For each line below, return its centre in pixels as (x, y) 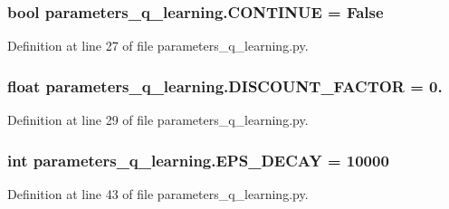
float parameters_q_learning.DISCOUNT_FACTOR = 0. (225, 85)
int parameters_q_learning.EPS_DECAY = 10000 (198, 160)
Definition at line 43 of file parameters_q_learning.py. (158, 193)
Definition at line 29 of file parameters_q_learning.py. (158, 120)
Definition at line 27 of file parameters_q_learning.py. (158, 46)
